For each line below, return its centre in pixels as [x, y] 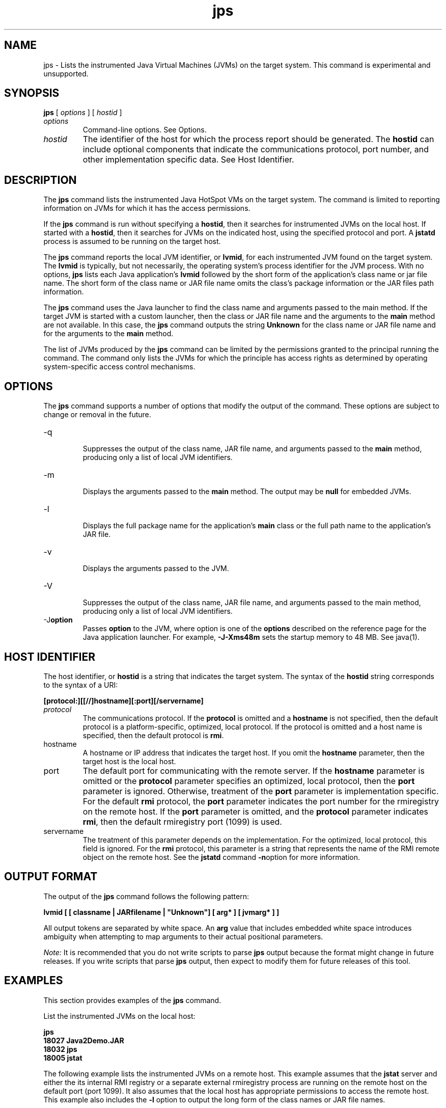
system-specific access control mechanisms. [119, 367]
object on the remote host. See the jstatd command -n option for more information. [221, 857]
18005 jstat [63, 1058]
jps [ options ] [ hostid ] [83, 113]
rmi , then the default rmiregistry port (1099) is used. [182, 821]
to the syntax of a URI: [81, 685]
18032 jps [60, 1049]
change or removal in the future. [97, 415]
